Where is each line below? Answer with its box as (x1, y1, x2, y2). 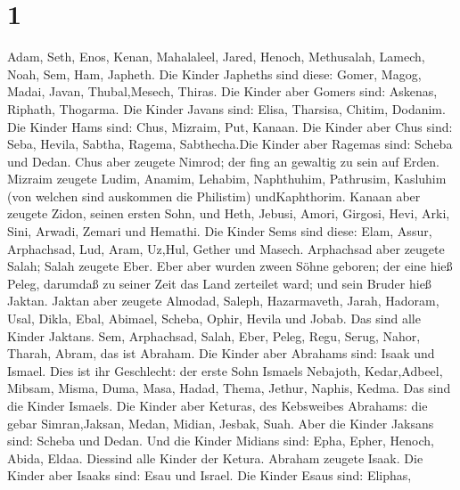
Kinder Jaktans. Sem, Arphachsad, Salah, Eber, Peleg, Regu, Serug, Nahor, (7, 326, 421, 345)
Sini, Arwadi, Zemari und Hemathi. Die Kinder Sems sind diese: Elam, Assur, (7, 222, 432, 241)
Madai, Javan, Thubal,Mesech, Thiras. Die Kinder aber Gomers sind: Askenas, (7, 82, 438, 101)
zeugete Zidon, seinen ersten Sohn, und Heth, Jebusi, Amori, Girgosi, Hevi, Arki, (7, 204, 450, 223)
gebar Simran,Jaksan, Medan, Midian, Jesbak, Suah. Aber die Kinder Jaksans (7, 413, 434, 432)
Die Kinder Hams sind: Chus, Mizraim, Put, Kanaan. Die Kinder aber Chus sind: (7, 117, 453, 135)
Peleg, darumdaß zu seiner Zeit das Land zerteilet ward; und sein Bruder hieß (7, 274, 431, 292)
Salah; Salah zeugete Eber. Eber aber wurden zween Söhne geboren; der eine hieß (7, 257, 453, 275)
